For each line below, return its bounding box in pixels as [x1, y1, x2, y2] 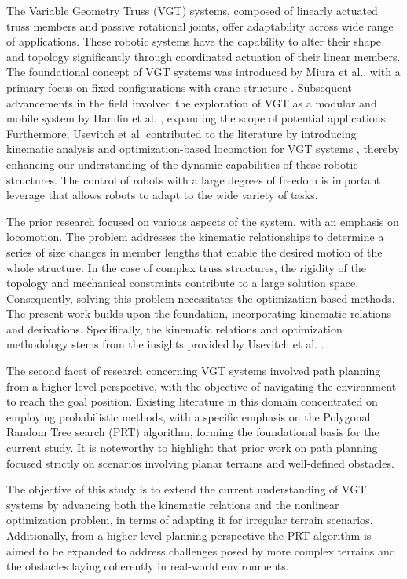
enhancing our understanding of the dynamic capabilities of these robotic [6, 155, 358, 172]
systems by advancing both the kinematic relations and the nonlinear [6, 496, 339, 512]
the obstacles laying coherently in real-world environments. [6, 558, 289, 574]
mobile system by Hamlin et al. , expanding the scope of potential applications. [6, 110, 389, 126]
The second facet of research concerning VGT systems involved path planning [6, 362, 381, 379]
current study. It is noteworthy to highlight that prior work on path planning [6, 439, 378, 456]
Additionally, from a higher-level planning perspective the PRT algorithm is [6, 527, 372, 543]
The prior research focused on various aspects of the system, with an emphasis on [6, 213, 399, 229]
